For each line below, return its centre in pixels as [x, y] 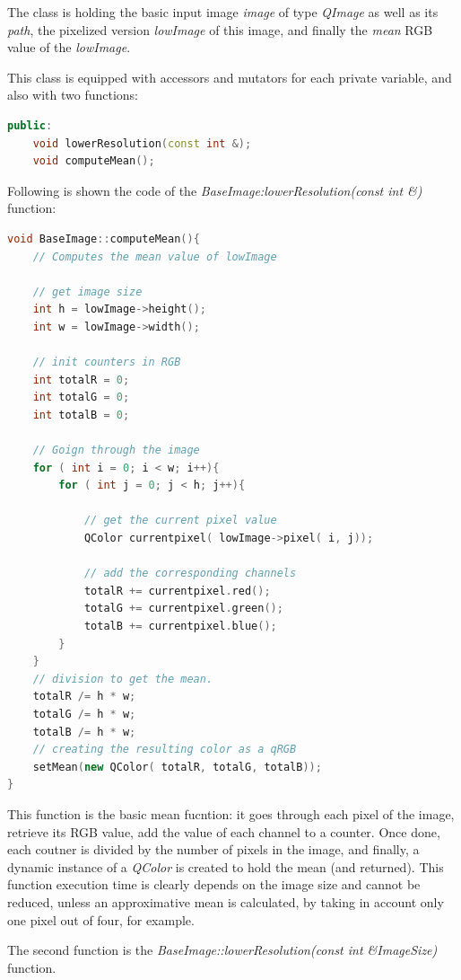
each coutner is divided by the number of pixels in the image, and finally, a [213, 849]
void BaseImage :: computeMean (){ [104, 238]
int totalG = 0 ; [81, 397]
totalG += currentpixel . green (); [183, 609]
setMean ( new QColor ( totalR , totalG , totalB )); [177, 767]
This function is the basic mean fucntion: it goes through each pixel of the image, [231, 813]
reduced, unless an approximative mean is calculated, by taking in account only [226, 901]
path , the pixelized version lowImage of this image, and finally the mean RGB [220, 29]
